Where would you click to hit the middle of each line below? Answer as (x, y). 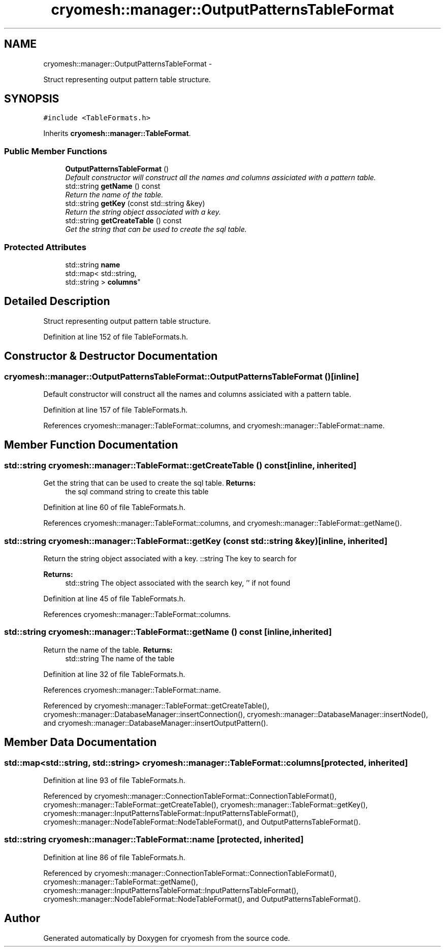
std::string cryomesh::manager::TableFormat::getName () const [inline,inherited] (168, 632)
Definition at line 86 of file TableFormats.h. (114, 857)
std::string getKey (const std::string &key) (135, 203)
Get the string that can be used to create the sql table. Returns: (150, 483)
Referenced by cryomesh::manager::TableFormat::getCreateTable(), (156, 705)
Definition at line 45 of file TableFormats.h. (114, 598)
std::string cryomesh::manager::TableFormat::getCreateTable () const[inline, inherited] (180, 465)
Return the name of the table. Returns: (108, 650)
